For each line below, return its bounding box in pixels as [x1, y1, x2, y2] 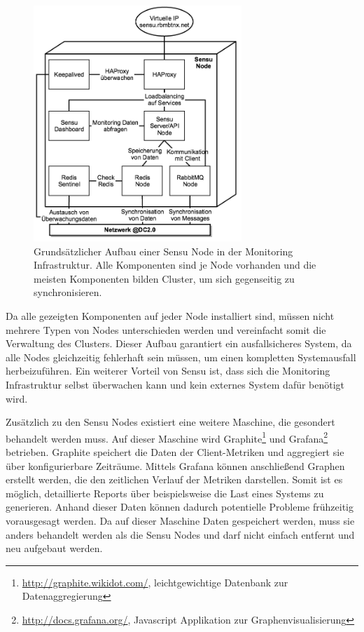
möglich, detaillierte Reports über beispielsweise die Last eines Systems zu [6, 485, 324, 500]
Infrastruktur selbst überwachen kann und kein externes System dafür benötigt [6, 377, 345, 391]
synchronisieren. [34, 285, 102, 300]
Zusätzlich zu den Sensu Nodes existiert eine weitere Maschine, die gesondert [6, 415, 335, 429]
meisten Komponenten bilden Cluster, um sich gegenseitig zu [34, 271, 295, 285]
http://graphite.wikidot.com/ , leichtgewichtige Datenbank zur [22, 574, 288, 589]
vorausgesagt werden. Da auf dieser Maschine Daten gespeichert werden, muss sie [6, 513, 355, 527]
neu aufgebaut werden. [6, 541, 103, 556]
